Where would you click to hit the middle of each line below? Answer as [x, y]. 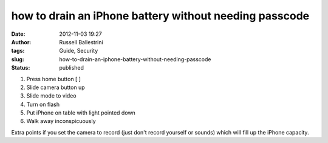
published [72, 68]
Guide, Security [79, 51]
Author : [21, 42]
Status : [21, 68]
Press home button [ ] [54, 79]
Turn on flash [43, 104]
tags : [18, 51]
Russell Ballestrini [81, 42]
